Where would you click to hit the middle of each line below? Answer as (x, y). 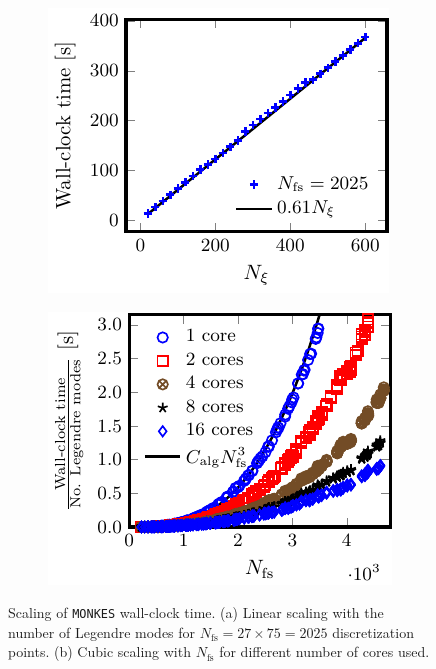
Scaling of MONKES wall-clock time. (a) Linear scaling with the (196, 612)
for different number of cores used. (324, 651)
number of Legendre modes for (102, 631)
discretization (373, 631)
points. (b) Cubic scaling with (99, 651)
